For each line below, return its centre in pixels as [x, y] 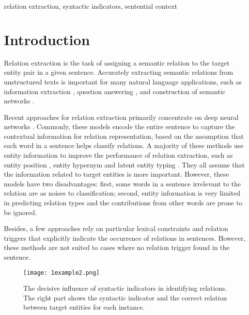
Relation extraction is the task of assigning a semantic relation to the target [117, 62]
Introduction [47, 39]
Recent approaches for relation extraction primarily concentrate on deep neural [121, 117]
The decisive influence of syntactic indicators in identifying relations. [125, 288]
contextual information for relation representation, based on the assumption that [124, 136]
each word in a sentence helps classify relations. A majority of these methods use [124, 145]
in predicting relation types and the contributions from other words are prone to [123, 203]
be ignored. [21, 212]
